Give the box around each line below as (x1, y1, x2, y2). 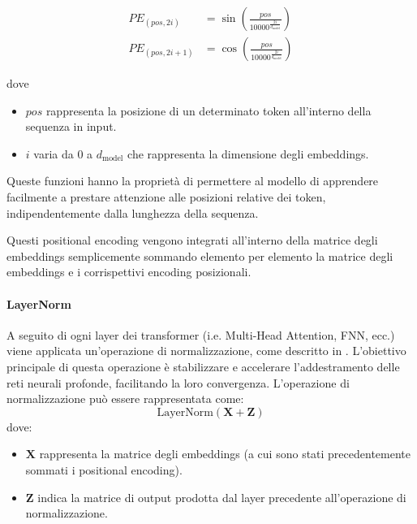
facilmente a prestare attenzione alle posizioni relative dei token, (6, 188, 326, 206)
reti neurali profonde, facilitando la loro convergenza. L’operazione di (6, 374, 350, 391)
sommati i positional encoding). (25, 461, 183, 478)
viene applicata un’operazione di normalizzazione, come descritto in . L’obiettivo (6, 342, 406, 359)
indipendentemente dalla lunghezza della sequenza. (6, 204, 259, 221)
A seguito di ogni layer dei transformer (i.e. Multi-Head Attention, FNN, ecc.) (6, 326, 395, 343)
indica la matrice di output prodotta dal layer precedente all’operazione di (37, 488, 406, 505)
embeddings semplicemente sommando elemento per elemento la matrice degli (6, 247, 393, 264)
